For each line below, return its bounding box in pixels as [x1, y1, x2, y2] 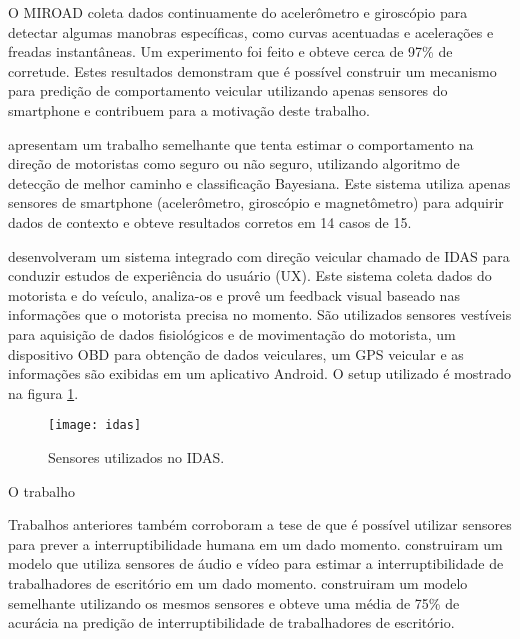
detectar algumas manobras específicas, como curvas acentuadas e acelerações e [8, 21, 494, 42]
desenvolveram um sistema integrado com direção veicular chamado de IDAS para [8, 245, 510, 266]
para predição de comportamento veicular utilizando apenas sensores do [8, 80, 448, 101]
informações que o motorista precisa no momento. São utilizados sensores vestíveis [8, 304, 512, 325]
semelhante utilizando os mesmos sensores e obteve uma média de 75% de [8, 592, 460, 613]
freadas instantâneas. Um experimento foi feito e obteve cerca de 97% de [8, 41, 453, 62]
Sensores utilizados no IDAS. [48, 446, 225, 467]
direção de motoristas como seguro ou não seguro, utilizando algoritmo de [8, 153, 460, 174]
